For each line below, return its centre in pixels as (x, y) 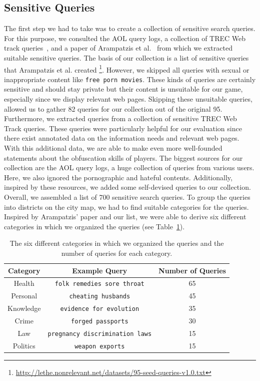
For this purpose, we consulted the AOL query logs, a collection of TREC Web (125, 38)
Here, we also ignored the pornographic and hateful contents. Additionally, (118, 177)
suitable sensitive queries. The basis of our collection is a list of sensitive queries (126, 57)
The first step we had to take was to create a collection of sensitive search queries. (130, 28)
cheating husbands (100, 297)
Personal (24, 296)
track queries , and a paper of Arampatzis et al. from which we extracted (118, 48)
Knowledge (24, 308)
